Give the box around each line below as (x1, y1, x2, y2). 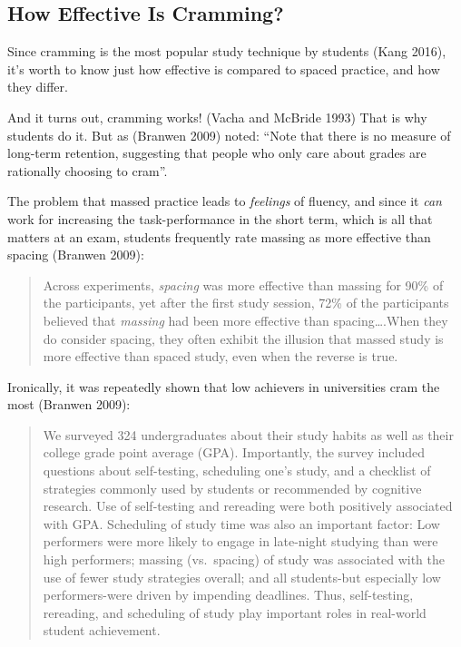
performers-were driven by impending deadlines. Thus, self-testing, (43, 585, 414, 604)
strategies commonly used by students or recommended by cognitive (43, 478, 422, 497)
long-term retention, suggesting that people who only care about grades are (7, 143, 427, 162)
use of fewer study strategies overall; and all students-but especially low (43, 567, 441, 586)
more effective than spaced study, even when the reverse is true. (43, 347, 398, 366)
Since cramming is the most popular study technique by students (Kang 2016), (7, 42, 446, 61)
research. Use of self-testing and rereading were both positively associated (43, 496, 453, 515)
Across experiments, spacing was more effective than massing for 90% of (43, 275, 444, 294)
